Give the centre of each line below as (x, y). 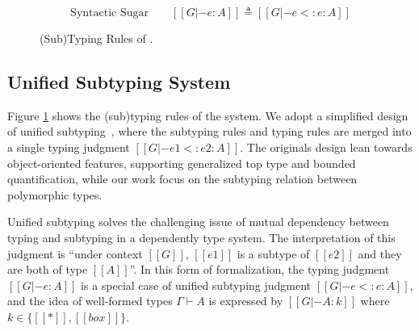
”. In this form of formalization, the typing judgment (260, 269)
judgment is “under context (75, 253)
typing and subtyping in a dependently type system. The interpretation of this (201, 237)
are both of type (48, 269)
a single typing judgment (69, 147)
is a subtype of (273, 253)
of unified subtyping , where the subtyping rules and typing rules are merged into (209, 131)
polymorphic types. (55, 194)
